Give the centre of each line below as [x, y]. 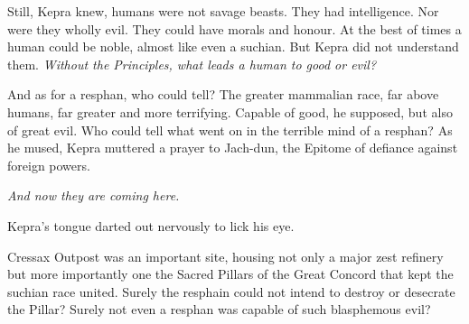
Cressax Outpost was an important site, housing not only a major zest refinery [225, 256]
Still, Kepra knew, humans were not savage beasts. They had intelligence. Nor [223, 11]
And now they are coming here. [94, 195]
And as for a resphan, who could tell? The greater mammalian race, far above [223, 94]
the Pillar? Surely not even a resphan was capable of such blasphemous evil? [219, 309]
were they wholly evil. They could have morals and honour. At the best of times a [234, 28]
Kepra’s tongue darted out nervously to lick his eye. [151, 225]
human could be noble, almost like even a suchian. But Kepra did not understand [233, 46]
